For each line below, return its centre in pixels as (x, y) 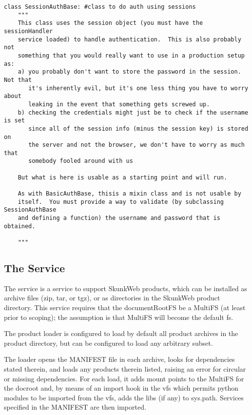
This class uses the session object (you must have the (110, 23)
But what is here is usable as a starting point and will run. (123, 177)
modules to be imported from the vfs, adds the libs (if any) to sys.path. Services (124, 397)
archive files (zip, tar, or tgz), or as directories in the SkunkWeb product (112, 298)
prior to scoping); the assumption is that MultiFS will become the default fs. (119, 317)
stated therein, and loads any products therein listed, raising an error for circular (125, 369)
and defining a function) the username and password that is (119, 218)
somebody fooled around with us (81, 161)
